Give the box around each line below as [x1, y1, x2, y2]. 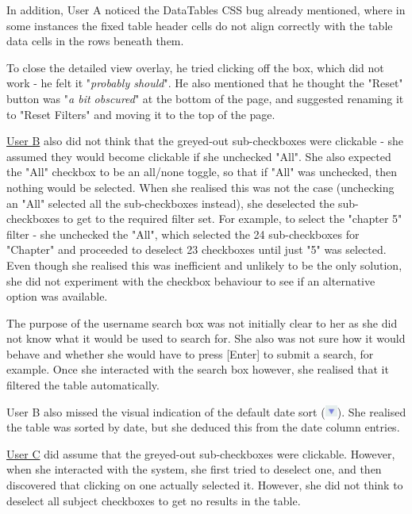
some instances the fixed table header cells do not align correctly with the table [6, 17, 393, 33]
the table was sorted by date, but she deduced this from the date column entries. [6, 419, 400, 435]
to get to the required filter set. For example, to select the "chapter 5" [63, 210, 402, 227]
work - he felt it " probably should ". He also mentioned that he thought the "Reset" [6, 75, 403, 91]
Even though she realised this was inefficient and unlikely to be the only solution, [6, 256, 402, 273]
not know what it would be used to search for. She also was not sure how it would [6, 330, 406, 347]
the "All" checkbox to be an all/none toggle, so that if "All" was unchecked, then [6, 163, 398, 180]
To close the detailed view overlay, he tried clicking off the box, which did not [6, 59, 384, 75]
